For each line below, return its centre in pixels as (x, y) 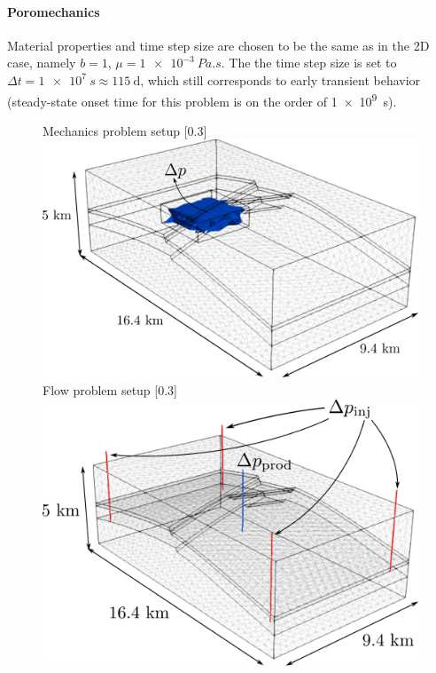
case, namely (42, 63)
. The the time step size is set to (309, 63)
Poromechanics (54, 11)
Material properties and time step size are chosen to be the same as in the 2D (218, 45)
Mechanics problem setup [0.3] (125, 130)
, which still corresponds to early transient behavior (280, 79)
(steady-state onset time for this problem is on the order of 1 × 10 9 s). (202, 99)
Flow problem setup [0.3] (110, 389)
